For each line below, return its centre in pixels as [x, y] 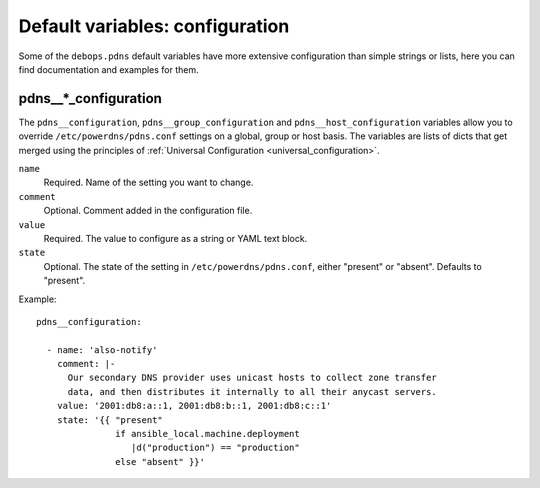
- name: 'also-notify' [102, 349]
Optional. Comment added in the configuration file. [148, 211]
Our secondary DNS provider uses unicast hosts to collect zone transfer [252, 378]
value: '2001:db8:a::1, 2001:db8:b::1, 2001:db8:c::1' [194, 406]
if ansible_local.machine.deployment [207, 434]
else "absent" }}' [160, 461]
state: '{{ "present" [110, 419]
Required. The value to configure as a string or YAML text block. [175, 238]
